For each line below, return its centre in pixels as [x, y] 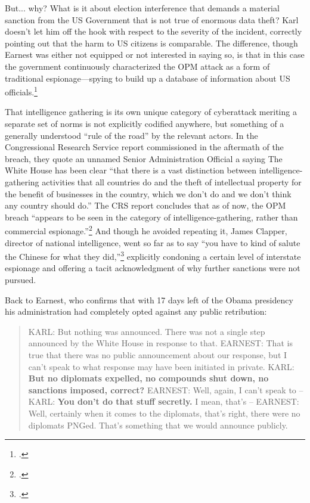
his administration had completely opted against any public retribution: [136, 311]
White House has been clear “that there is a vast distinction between [131, 170]
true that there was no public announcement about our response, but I [158, 355]
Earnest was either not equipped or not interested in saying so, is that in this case [155, 55]
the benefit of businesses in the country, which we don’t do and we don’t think [148, 193]
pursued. [21, 280]
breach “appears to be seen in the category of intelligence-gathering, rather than [151, 217]
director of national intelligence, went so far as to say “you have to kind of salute [153, 242]
